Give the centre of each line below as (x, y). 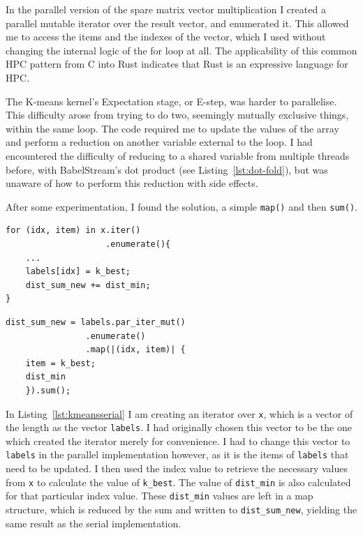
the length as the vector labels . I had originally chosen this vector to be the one (179, 427)
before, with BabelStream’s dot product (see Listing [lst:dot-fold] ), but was (167, 169)
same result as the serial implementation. (94, 523)
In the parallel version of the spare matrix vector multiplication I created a (166, 9)
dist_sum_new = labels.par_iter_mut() (96, 322)
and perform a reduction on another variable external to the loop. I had (159, 142)
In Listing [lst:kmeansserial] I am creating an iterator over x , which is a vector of (179, 413)
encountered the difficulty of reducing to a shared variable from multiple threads (178, 155)
